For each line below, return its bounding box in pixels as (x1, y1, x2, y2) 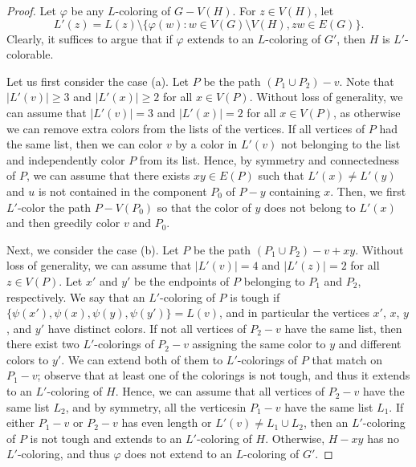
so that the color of (157, 198, 251, 215)
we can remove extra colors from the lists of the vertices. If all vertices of (6, 120, 365, 136)
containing (269, 182, 320, 199)
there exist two (6, 335, 80, 352)
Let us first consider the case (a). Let (6, 72, 190, 89)
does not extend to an (124, 445, 233, 462)
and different (338, 335, 402, 352)
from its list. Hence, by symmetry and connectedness (139, 151, 399, 168)
